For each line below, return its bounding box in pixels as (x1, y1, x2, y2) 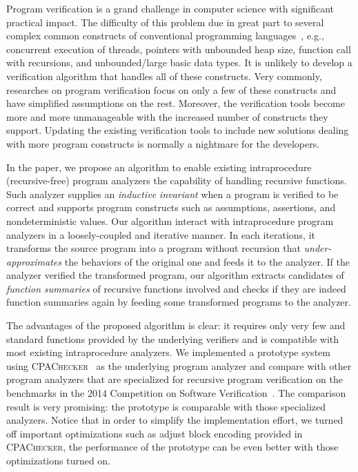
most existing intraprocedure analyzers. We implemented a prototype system (6, 345, 330, 360)
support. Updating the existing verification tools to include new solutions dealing (6, 123, 349, 137)
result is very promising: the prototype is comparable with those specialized (6, 399, 326, 413)
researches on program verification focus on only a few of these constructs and (6, 82, 337, 97)
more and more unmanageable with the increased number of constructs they (6, 109, 328, 124)
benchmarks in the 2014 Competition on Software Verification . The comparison (6, 386, 346, 400)
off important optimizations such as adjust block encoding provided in (6, 426, 303, 440)
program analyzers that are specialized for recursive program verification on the (6, 372, 343, 386)
